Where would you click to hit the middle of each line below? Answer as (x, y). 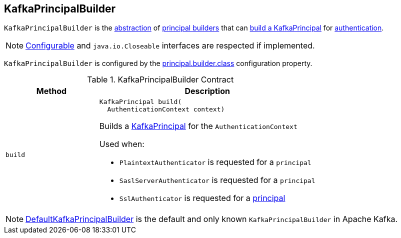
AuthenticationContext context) (166, 109)
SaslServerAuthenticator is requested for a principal (217, 180)
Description (207, 91)
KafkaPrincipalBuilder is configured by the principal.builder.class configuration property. (158, 63)
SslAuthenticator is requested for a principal (202, 198)
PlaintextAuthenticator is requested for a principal (215, 162)
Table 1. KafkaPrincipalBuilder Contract (160, 80)
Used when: (122, 144)
